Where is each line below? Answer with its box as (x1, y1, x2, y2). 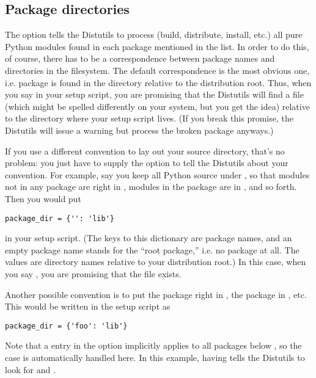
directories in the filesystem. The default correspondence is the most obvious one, (5, 64, 310, 76)
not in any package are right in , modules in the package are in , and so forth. (5, 180, 297, 193)
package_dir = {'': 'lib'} (5, 214, 114, 223)
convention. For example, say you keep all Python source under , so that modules (5, 168, 310, 181)
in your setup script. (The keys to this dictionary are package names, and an (5, 231, 292, 244)
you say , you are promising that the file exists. (5, 267, 182, 280)
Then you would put (5, 192, 81, 205)
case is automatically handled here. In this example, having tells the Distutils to (5, 351, 305, 363)
